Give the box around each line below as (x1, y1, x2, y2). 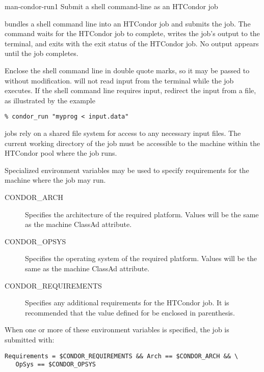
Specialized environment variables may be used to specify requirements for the (5, 164, 249, 175)
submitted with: (5, 334, 55, 345)
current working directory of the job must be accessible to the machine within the (5, 137, 260, 148)
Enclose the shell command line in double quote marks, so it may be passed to (5, 65, 250, 75)
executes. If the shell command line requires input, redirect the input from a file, (5, 85, 256, 96)
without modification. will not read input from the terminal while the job (5, 75, 234, 85)
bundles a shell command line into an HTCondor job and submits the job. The (5, 18, 251, 28)
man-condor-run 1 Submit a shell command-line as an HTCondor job (5, 1, 218, 11)
